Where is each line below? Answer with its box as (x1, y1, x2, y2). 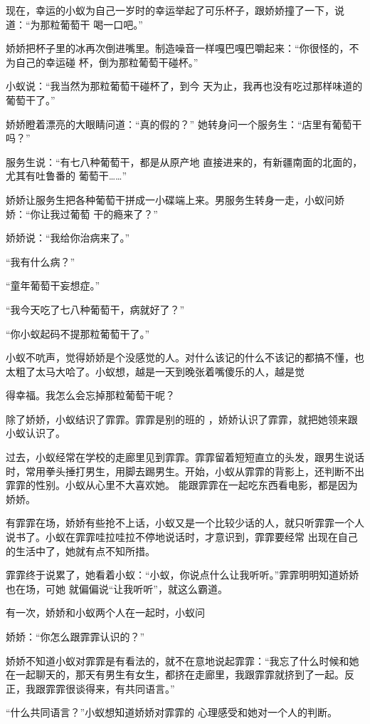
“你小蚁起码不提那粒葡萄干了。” (6, 326, 150, 341)
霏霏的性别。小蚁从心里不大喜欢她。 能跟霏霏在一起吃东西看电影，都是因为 (6, 477, 358, 492)
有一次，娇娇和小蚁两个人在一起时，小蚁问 (6, 605, 205, 620)
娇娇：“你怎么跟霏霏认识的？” (6, 629, 145, 643)
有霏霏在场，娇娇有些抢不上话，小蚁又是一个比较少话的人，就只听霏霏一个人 (6, 515, 364, 530)
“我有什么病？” (6, 254, 75, 269)
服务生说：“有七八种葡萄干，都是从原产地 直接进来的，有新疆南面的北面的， (6, 154, 363, 169)
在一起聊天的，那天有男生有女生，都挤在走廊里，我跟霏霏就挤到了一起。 (6, 667, 344, 682)
